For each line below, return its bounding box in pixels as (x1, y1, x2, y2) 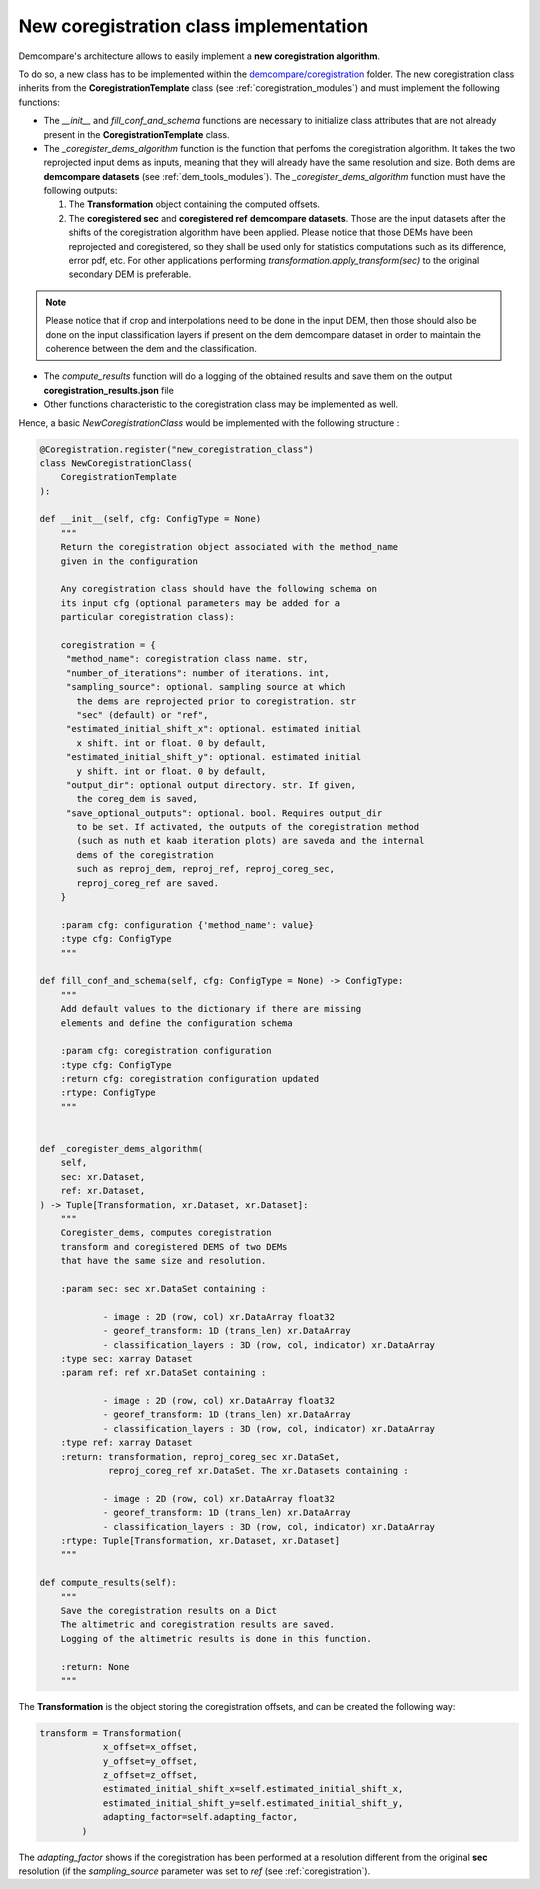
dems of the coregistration (76, 849, 214, 860)
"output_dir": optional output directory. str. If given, (65, 779, 357, 790)
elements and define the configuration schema (60, 1017, 294, 1029)
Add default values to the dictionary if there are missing (60, 1003, 362, 1015)
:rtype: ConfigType (60, 1087, 157, 1099)
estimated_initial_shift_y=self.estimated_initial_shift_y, (102, 1797, 404, 1809)
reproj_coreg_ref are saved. (76, 877, 220, 889)
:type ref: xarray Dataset (60, 1437, 194, 1449)
